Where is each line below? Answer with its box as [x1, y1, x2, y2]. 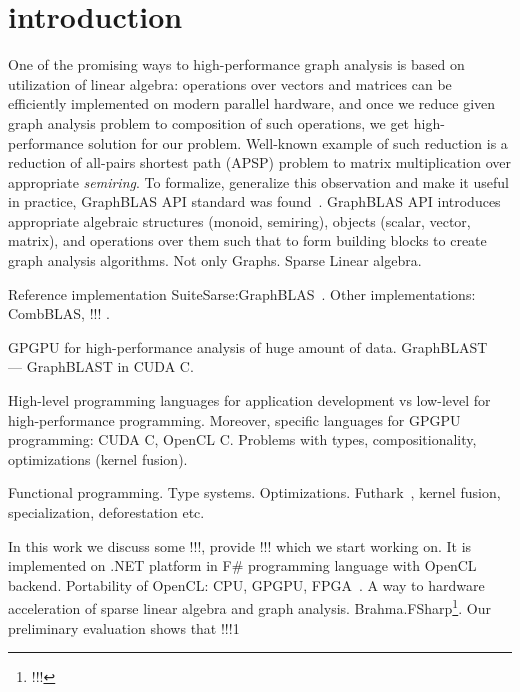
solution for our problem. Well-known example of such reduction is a [88, 132, 508, 153]
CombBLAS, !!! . [8, 303, 110, 324]
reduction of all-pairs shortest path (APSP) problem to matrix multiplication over [8, 152, 511, 173]
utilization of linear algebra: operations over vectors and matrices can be [8, 73, 452, 94]
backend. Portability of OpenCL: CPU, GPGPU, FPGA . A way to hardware [8, 574, 485, 595]
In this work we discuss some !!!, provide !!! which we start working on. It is [8, 535, 472, 556]
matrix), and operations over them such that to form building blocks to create [8, 230, 487, 251]
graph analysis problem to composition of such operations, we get [8, 112, 410, 133]
